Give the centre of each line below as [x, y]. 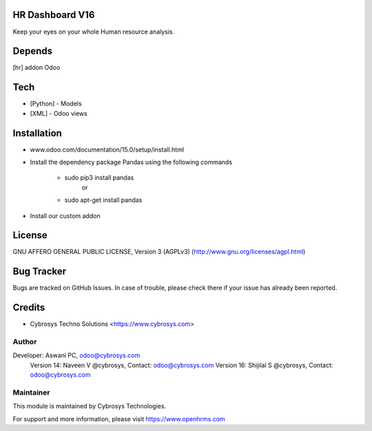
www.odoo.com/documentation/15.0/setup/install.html [107, 149]
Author [25, 342]
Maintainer [31, 392]
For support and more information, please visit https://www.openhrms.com [119, 419]
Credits [29, 307]
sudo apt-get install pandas [103, 200]
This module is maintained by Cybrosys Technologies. [90, 406]
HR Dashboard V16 [54, 15]
